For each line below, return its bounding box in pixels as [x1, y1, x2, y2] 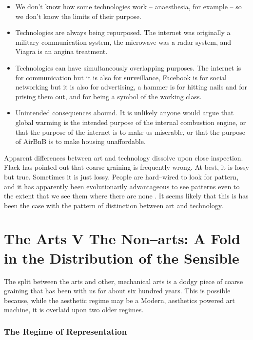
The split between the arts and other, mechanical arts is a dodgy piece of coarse [4, 276, 243, 286]
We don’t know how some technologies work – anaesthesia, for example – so [15, 1, 242, 11]
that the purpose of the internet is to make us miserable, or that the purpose [15, 126, 245, 137]
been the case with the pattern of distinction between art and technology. [4, 200, 223, 210]
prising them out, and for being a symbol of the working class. [15, 91, 202, 101]
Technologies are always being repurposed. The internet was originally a [15, 27, 231, 37]
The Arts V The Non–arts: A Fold [4, 229, 240, 249]
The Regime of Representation [4, 325, 127, 337]
